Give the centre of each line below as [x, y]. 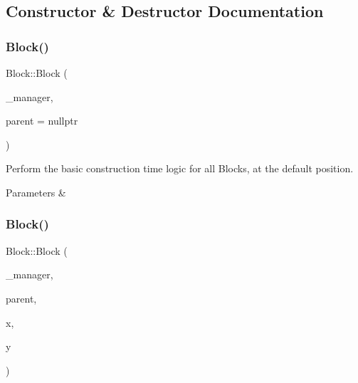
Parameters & [36, 192]
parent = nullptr [42, 121]
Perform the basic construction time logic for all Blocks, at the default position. [180, 168]
